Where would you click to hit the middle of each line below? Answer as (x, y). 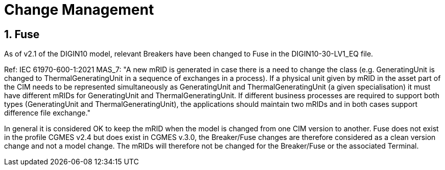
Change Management (79, 10)
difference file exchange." (47, 113)
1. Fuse (22, 34)
